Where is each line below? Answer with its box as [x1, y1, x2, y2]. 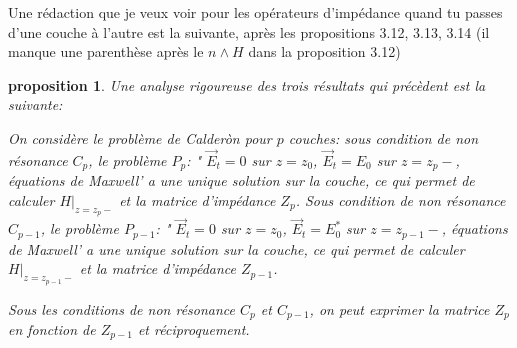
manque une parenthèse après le [8, 41, 204, 62]
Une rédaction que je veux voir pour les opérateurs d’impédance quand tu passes [8, 2, 503, 22]
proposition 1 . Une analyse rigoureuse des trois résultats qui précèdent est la [8, 74, 486, 95]
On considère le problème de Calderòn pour [8, 127, 272, 148]
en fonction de [8, 318, 96, 339]
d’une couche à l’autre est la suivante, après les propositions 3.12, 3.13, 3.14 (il [8, 21, 490, 42]
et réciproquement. [137, 318, 250, 339]
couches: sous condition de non [288, 127, 479, 148]
